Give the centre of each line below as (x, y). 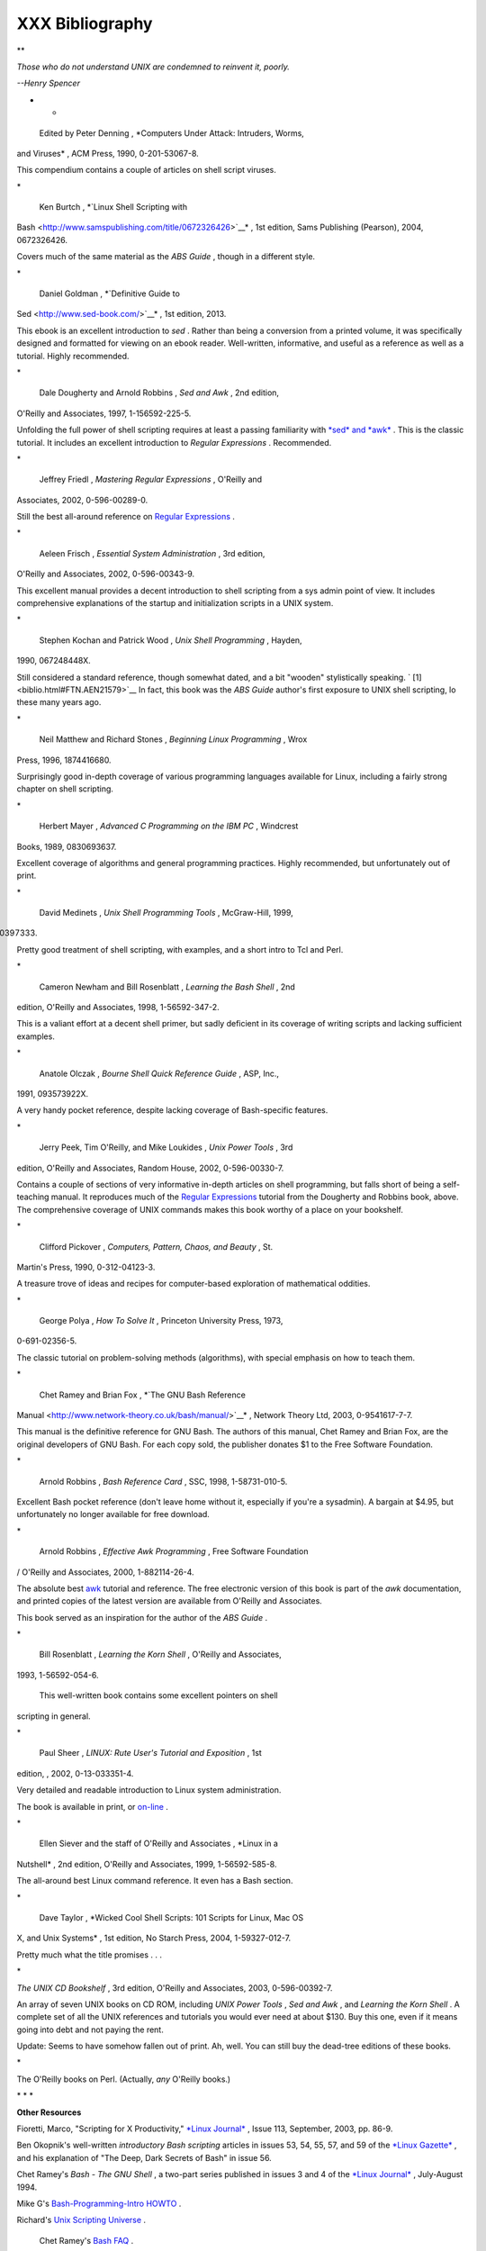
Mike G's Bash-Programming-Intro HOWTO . (99, 2203)
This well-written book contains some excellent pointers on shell (158, 1695)
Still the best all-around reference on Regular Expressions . (126, 517)
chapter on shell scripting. (65, 789)
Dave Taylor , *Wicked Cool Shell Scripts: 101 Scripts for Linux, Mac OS (171, 1917)
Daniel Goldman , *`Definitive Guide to (109, 294)
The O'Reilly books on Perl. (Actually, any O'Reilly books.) (124, 2079)
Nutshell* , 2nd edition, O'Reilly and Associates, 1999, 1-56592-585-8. (147, 1864)
